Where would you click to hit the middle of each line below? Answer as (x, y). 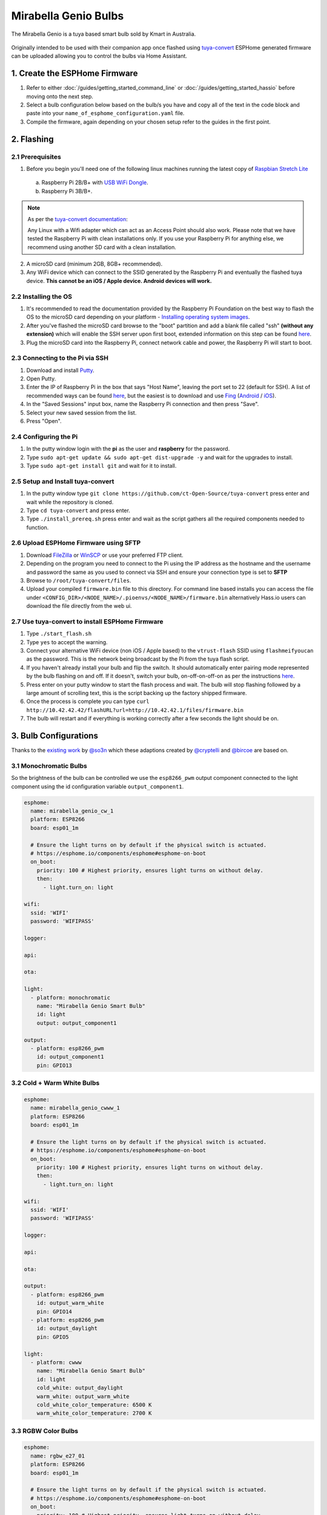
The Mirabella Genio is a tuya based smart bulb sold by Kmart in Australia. (104, 34)
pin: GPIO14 (54, 1311)
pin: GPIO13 (54, 1065)
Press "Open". (44, 421)
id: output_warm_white (70, 1303)
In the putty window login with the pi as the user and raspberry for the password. (128, 449)
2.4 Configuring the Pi (45, 436)
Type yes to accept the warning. (67, 642)
